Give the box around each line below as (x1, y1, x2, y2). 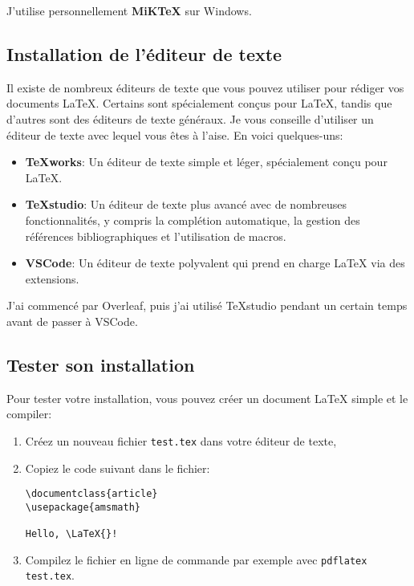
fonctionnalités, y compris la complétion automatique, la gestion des (25, 211, 360, 228)
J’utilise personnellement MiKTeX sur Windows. (6, 2, 252, 18)
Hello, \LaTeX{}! (25, 528, 118, 540)
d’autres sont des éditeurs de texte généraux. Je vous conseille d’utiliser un (6, 110, 374, 127)
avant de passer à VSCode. (6, 312, 138, 329)
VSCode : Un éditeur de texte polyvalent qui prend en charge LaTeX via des (25, 254, 405, 271)
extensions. (25, 270, 79, 287)
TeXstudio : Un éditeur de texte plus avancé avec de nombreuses (25, 196, 347, 213)
